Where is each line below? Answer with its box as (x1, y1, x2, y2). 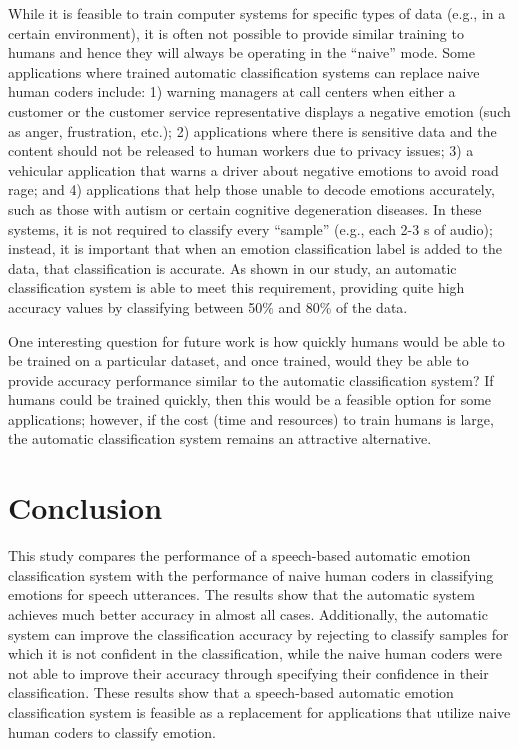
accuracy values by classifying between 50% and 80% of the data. (8, 296, 408, 317)
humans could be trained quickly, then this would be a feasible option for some (8, 389, 492, 410)
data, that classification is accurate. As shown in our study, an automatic (8, 257, 457, 278)
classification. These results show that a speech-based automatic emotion (8, 682, 454, 703)
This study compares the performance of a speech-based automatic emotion (8, 545, 471, 566)
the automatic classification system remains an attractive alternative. (8, 428, 432, 449)
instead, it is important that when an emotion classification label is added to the (8, 238, 502, 259)
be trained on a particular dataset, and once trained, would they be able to (8, 350, 469, 371)
